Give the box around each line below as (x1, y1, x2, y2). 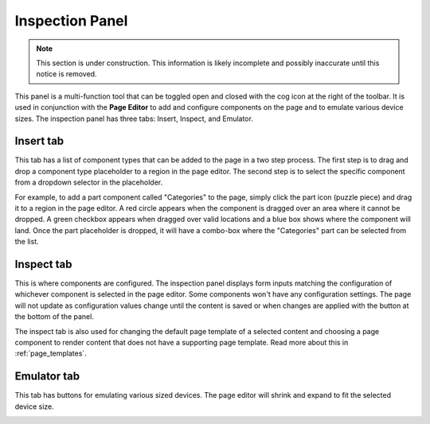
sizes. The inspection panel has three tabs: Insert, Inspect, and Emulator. (14, 114, 254, 123)
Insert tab (14, 134, 64, 148)
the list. (14, 237, 39, 247)
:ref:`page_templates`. (14, 348, 87, 358)
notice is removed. (36, 69, 97, 79)
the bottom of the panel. (14, 312, 95, 321)
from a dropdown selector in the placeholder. (14, 177, 163, 187)
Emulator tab (14, 370, 80, 383)
